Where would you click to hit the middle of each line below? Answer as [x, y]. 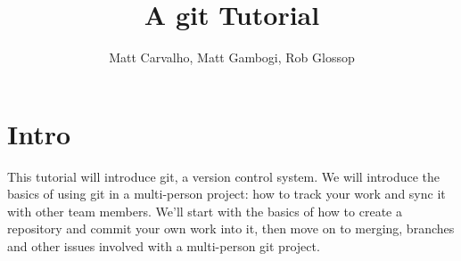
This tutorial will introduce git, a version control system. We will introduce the [224, 176]
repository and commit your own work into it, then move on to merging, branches [231, 228]
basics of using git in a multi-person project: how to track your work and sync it [226, 194]
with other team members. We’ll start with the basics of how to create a [205, 211]
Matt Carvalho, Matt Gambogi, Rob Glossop [232, 57]
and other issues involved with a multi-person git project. [164, 246]
